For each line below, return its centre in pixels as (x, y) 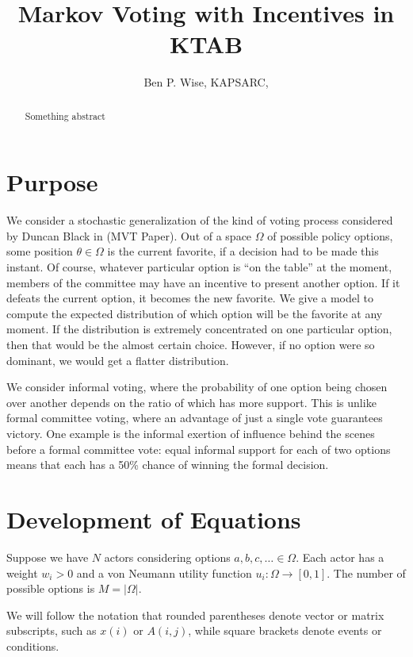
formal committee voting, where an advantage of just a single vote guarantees (195, 418)
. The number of (366, 572)
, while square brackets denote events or (285, 630)
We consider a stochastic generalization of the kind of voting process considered (200, 220)
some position (40, 251)
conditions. (33, 645)
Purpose (52, 182)
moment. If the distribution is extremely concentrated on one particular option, (199, 329)
